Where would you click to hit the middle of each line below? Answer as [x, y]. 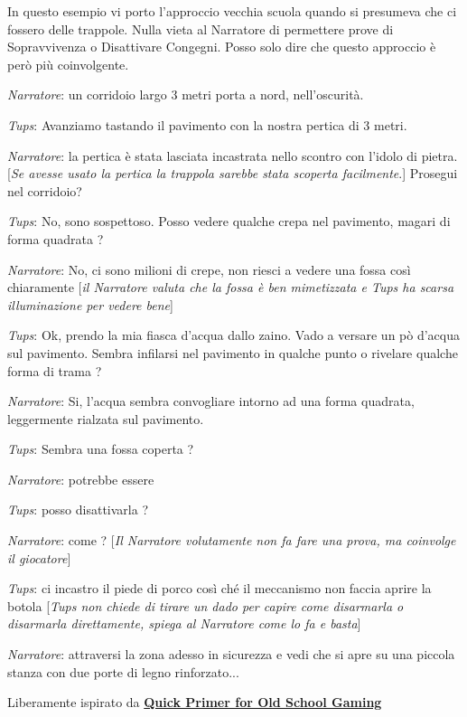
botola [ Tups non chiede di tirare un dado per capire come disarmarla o [205, 605]
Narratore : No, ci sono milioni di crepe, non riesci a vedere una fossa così [209, 269]
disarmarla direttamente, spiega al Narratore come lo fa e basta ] [184, 623]
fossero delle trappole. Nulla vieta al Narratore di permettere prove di [201, 28]
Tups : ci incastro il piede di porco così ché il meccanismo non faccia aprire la [219, 588]
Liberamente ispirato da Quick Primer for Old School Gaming [195, 702]
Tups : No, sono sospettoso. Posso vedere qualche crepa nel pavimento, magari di [229, 221]
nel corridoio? [45, 190]
